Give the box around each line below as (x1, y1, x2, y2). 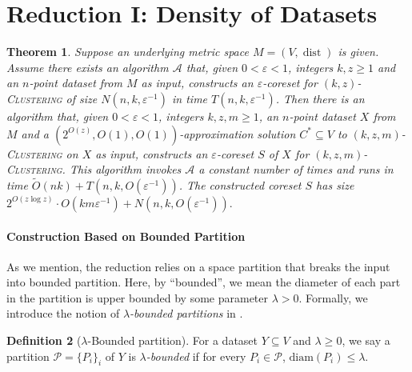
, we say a (342, 332, 390, 349)
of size (66, 90, 98, 106)
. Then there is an (275, 90, 365, 106)
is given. (338, 43, 379, 60)
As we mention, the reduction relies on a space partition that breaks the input (6, 258, 390, 274)
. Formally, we (298, 289, 368, 306)
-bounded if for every (146, 347, 246, 364)
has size (316, 176, 354, 193)
